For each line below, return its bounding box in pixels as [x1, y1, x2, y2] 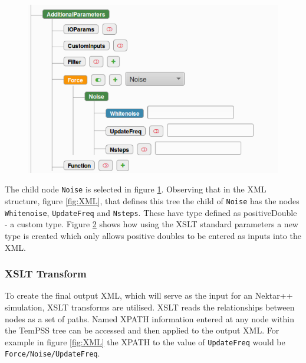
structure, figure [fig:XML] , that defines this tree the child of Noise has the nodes [5, 195, 300, 207]
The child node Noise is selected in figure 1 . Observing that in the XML [5, 183, 266, 195]
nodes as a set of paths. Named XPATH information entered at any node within [5, 312, 294, 325]
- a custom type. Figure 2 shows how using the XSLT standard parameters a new [5, 218, 298, 230]
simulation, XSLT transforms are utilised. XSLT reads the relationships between [5, 300, 295, 313]
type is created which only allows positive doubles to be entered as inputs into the [5, 229, 301, 241]
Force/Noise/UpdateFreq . [5, 347, 100, 359]
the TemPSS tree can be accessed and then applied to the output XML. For [5, 324, 279, 336]
